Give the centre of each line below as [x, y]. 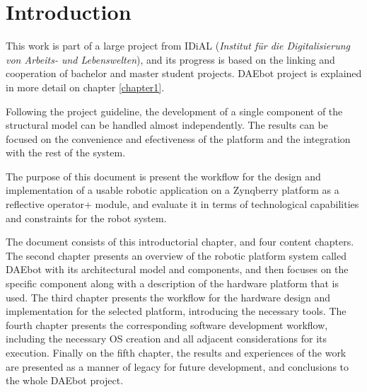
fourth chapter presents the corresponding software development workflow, [167, 324]
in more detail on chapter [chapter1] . [85, 87]
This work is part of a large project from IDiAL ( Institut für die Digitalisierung [178, 46]
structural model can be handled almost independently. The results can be [167, 125]
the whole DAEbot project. [65, 380]
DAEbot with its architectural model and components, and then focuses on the [177, 269]
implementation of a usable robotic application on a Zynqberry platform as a [173, 190]
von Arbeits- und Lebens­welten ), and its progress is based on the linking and [170, 59]
